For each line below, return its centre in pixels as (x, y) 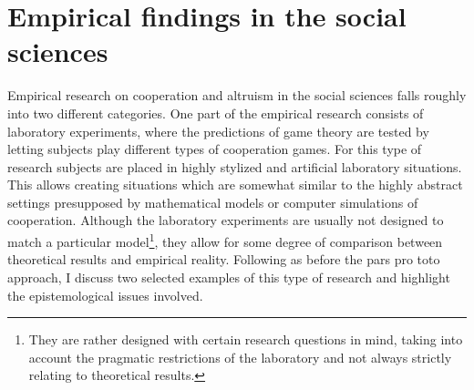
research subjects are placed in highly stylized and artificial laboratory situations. (235, 166)
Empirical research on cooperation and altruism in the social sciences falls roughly (237, 95)
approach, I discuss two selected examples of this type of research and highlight (229, 277)
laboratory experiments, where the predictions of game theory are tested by (218, 131)
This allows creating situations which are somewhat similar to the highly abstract (235, 185)
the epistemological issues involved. (105, 295)
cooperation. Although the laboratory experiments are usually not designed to (226, 220)
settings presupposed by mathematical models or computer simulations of (213, 202)
